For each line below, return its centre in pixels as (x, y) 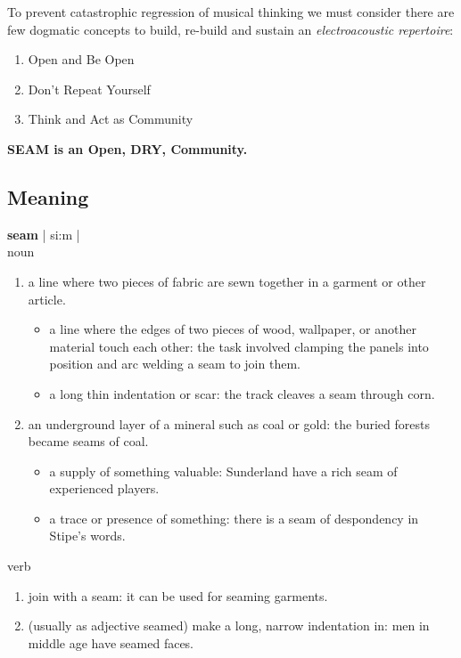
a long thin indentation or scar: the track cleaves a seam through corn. (242, 393)
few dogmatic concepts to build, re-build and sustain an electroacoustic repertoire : (230, 29)
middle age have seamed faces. (111, 642)
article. (47, 299)
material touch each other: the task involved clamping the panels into (239, 346)
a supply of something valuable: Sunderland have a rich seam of (223, 471)
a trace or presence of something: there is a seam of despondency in (234, 518)
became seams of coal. (88, 441)
